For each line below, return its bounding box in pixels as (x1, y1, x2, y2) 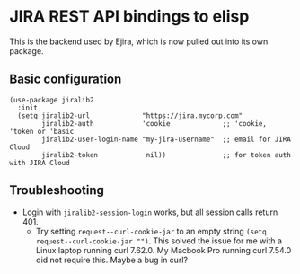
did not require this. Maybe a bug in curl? (35, 254, 189, 265)
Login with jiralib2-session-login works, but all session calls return (22, 207, 278, 217)
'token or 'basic (9, 127, 75, 136)
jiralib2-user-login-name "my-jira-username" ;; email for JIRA (41, 135, 292, 144)
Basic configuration (9, 72, 122, 87)
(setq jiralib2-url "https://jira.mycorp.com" (17, 110, 243, 120)
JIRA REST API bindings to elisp (9, 6, 250, 27)
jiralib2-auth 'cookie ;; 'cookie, (41, 119, 268, 128)
